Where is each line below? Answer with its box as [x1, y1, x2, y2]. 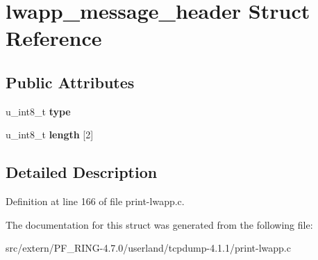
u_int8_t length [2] [6, 127, 94, 142]
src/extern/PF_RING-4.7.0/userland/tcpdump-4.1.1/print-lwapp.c [6, 241, 291, 255]
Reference [6, 24, 102, 52]
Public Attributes [6, 71, 135, 92]
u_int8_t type [6, 104, 71, 118]
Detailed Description [6, 161, 158, 183]
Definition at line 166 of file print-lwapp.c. [6, 194, 185, 209]
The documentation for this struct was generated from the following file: [6, 217, 313, 231]
